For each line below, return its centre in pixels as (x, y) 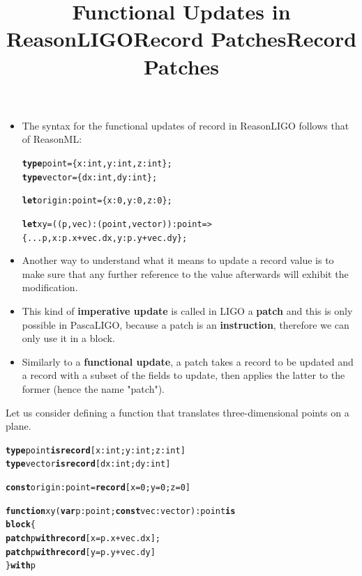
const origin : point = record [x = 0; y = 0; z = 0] (98, 488)
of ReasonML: (52, 139)
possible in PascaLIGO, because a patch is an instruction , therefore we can (186, 324)
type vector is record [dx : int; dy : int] (88, 464)
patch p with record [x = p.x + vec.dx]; (83, 539)
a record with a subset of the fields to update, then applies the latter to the (183, 375)
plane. (18, 426)
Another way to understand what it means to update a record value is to (178, 260)
